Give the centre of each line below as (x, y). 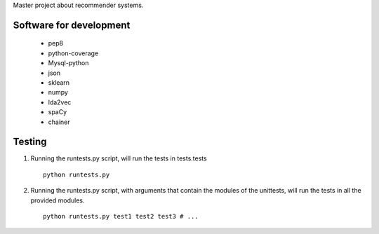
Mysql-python (68, 63)
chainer (59, 122)
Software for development (72, 25)
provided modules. (58, 200)
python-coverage (73, 53)
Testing (30, 142)
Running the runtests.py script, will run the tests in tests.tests (119, 158)
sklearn (59, 82)
